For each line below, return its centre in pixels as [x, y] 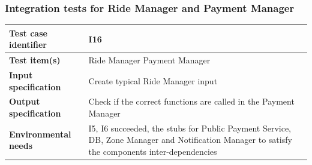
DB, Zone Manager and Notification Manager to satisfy [190, 140]
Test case [28, 33]
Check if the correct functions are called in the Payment [191, 101]
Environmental [40, 134]
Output [25, 101]
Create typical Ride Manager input [153, 80]
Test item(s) [35, 60]
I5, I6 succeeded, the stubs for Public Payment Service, [190, 128]
